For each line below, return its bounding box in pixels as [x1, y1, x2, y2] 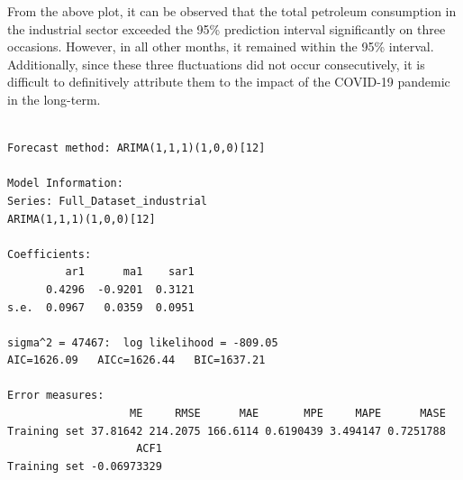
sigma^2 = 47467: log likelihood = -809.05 [7, 336, 278, 349]
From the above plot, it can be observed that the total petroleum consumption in [7, 2, 457, 20]
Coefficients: [7, 247, 92, 261]
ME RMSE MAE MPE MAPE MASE [130, 407, 446, 420]
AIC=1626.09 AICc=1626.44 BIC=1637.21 [7, 354, 266, 367]
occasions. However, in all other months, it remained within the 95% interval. [7, 37, 434, 56]
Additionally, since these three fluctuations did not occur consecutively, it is [7, 54, 425, 73]
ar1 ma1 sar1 [65, 265, 195, 279]
